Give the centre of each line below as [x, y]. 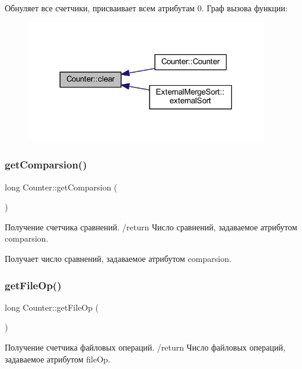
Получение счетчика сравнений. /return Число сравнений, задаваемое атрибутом [151, 226]
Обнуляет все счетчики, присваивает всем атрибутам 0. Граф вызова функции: [146, 8]
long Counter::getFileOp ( [52, 307]
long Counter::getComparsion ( [61, 187]
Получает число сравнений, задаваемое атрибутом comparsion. [118, 259]
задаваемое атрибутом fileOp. [58, 359]
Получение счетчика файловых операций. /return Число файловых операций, [145, 347]
